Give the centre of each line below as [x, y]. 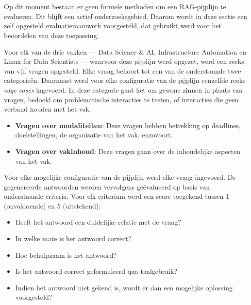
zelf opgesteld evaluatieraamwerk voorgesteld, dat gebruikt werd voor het [113, 26]
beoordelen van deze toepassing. [51, 35]
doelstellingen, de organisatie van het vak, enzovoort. [94, 135]
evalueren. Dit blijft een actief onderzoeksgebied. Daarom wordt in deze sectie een [126, 16]
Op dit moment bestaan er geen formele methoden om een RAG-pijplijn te [115, 7]
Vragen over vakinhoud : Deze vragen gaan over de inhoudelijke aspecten [128, 151]
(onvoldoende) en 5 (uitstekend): [52, 205]
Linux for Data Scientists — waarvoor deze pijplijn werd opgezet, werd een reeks [124, 61]
